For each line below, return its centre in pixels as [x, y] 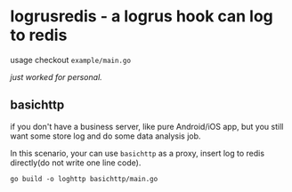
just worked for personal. [57, 76]
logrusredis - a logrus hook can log [142, 16]
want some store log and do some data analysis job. [105, 136]
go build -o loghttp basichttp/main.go [84, 179]
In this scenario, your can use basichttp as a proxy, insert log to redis [138, 153]
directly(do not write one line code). [76, 163]
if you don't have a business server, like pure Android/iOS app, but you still [147, 126]
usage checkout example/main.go [71, 60]
